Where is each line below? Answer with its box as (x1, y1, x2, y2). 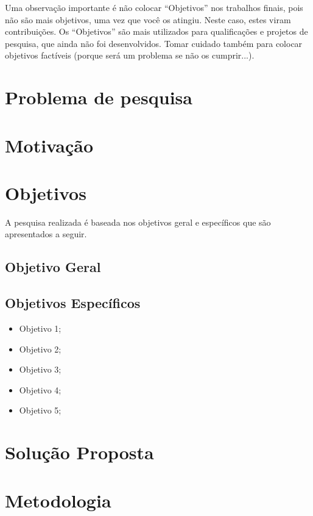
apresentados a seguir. (5, 228, 87, 240)
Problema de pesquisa (5, 85, 192, 110)
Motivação (5, 132, 94, 157)
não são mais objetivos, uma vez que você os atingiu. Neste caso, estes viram (5, 13, 291, 26)
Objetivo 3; (19, 363, 62, 376)
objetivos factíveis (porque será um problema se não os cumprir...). (5, 49, 255, 62)
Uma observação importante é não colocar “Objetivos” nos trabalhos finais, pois (5, 1, 303, 13)
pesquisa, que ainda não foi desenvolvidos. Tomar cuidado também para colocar (5, 37, 303, 49)
